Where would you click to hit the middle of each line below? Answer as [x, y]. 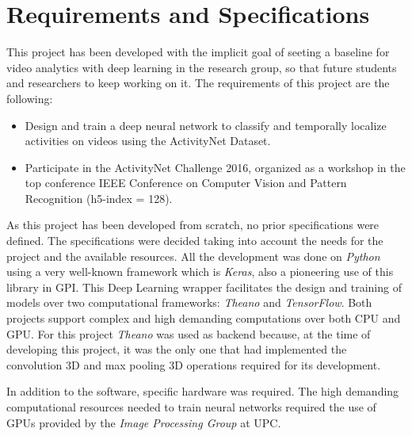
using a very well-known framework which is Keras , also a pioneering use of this [200, 272]
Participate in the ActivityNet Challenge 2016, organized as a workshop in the [215, 167]
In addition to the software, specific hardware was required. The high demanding [203, 391]
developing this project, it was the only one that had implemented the [177, 349]
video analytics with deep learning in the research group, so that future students [202, 67]
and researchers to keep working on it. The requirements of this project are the [198, 83]
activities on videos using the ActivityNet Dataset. [148, 141]
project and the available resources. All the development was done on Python [193, 256]
